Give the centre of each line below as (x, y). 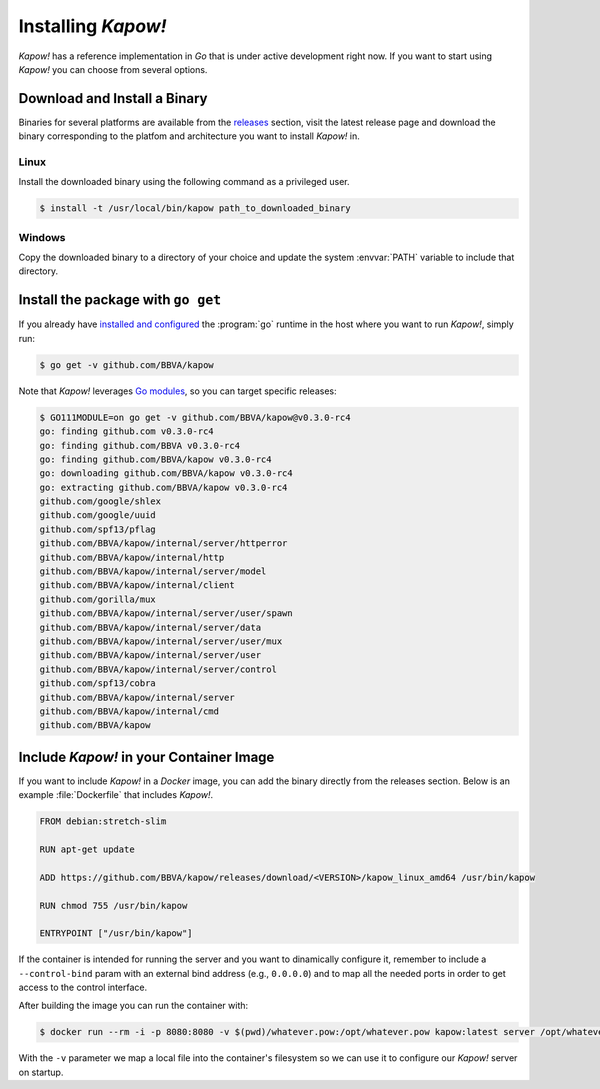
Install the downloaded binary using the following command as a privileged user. (184, 182)
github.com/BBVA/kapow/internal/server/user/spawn (166, 613)
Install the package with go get (120, 300)
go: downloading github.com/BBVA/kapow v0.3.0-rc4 (166, 473)
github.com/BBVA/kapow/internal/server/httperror (163, 543)
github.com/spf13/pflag (98, 529)
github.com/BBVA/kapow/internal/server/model (153, 571)
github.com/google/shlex (100, 501)
